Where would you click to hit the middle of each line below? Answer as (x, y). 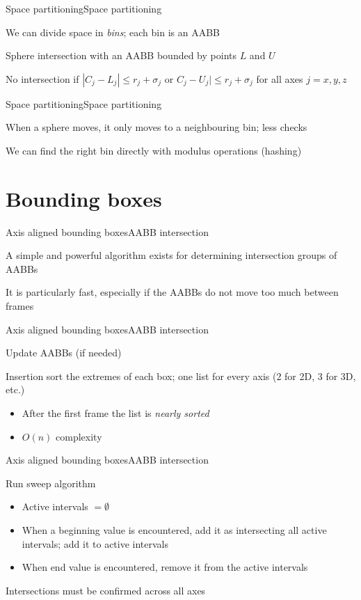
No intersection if (42, 78)
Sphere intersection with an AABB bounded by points (121, 55)
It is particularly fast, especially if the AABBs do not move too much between (172, 292)
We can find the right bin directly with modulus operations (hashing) (154, 150)
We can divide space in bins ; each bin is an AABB (113, 32)
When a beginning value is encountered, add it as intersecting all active (174, 530)
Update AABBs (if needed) (64, 353)
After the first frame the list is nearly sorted (115, 413)
